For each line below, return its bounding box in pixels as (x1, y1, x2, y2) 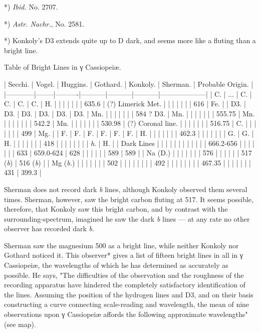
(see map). (4, 318, 36, 329)
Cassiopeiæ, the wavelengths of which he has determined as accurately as (4, 260, 228, 270)
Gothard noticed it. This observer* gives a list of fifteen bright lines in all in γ (4, 250, 243, 260)
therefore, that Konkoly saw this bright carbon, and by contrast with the (4, 204, 228, 214)
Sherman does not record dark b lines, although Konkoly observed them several (4, 184, 247, 194)
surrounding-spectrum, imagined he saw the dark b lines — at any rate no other (4, 213, 250, 224)
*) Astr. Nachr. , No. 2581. (4, 18, 85, 29)
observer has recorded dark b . (4, 223, 94, 234)
